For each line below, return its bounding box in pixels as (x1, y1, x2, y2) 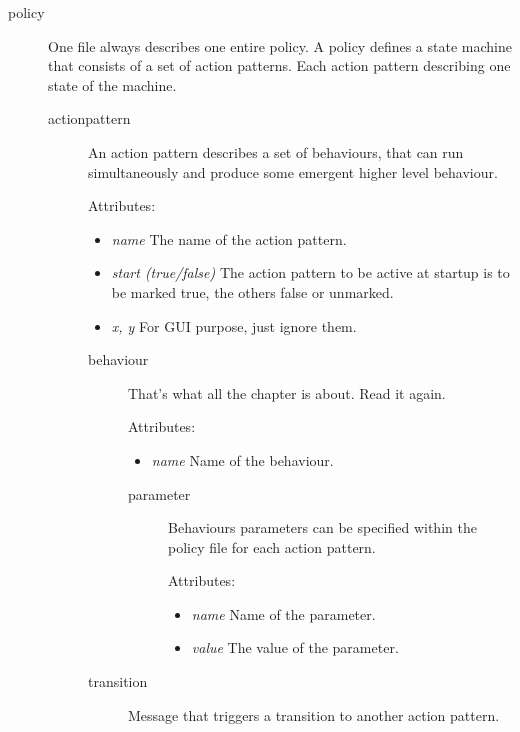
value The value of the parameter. (191, 637, 399, 658)
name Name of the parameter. (191, 603, 376, 624)
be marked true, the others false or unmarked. (111, 281, 394, 302)
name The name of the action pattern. (111, 228, 347, 249)
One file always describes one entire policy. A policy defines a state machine (48, 35, 512, 56)
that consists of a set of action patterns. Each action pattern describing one (48, 55, 511, 76)
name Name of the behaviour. (151, 449, 334, 470)
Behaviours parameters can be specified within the (168, 517, 477, 538)
